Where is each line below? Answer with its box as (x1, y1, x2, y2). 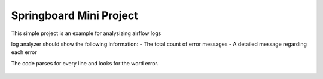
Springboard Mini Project (11, 9, 138, 22)
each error (11, 49, 37, 56)
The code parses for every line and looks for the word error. (11, 59, 159, 67)
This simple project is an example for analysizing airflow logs (11, 30, 161, 37)
